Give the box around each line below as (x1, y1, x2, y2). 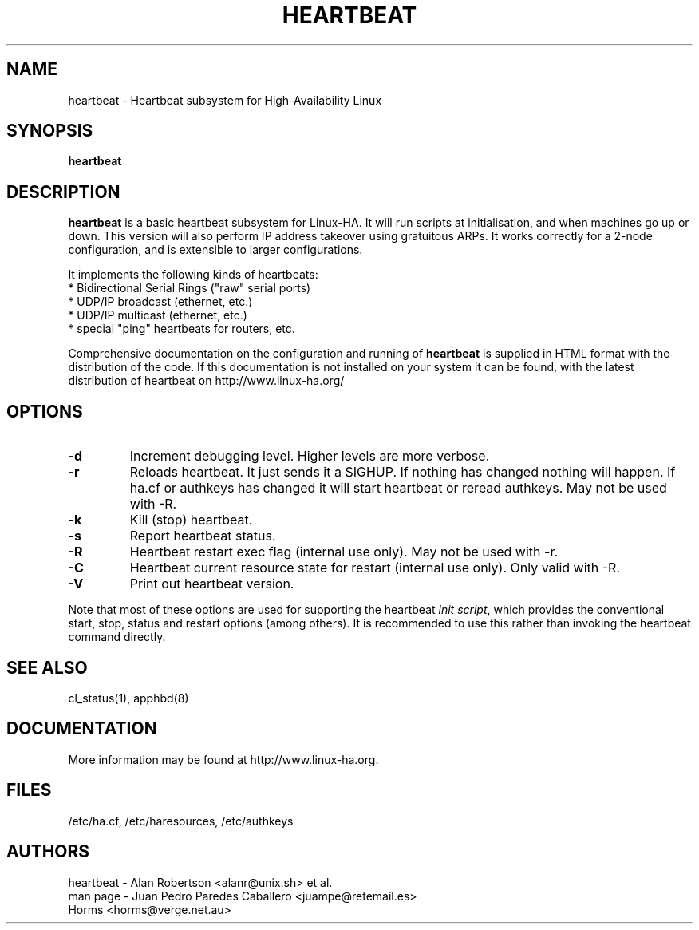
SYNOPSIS (6, 121, 93, 141)
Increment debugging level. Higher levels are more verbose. (129, 448, 490, 465)
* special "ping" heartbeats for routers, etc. (68, 322, 295, 336)
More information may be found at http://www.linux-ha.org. (68, 752, 379, 766)
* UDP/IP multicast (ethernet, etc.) (68, 308, 247, 323)
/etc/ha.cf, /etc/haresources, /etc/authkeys (68, 813, 294, 828)
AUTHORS (6, 841, 90, 862)
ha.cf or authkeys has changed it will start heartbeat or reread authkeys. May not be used (129, 480, 667, 497)
